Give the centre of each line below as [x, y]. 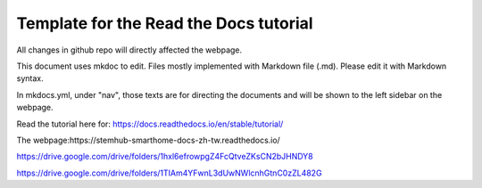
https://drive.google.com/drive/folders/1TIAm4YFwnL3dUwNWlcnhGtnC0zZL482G [169, 173]
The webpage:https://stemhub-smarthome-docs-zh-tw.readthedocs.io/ [148, 140]
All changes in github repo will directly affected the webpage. [129, 50]
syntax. [30, 78]
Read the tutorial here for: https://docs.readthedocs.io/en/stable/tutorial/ [150, 124]
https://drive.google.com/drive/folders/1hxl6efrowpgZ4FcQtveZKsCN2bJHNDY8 [165, 157]
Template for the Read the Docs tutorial [165, 23]
